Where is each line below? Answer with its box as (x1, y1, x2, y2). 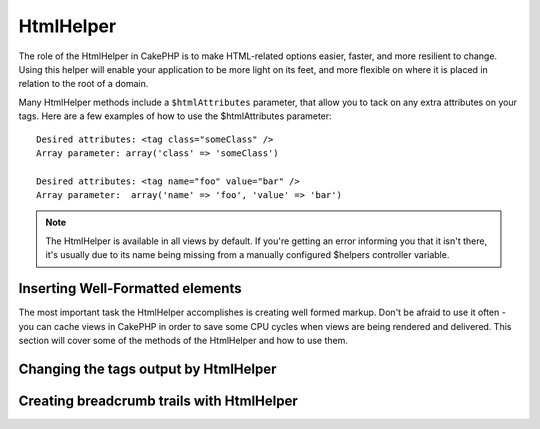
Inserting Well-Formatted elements (18, 280, 242, 297)
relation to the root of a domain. (18, 78, 149, 90)
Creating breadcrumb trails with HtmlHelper (18, 392, 299, 409)
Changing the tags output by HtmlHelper (18, 360, 277, 377)
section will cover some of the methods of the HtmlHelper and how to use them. (18, 334, 349, 346)
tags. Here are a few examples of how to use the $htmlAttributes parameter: (18, 110, 332, 122)
